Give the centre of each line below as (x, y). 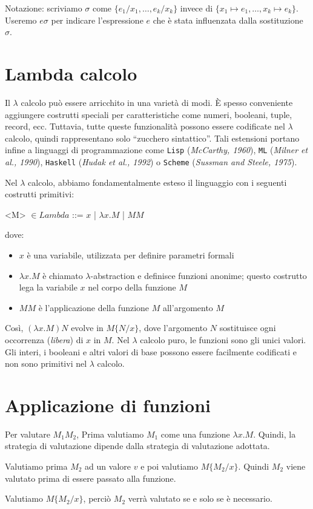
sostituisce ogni (248, 328)
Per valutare (28, 434)
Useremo (21, 20)
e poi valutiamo (170, 466)
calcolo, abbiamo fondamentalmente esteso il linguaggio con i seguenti (157, 182)
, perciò (97, 498)
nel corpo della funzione (132, 287)
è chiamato (63, 275)
